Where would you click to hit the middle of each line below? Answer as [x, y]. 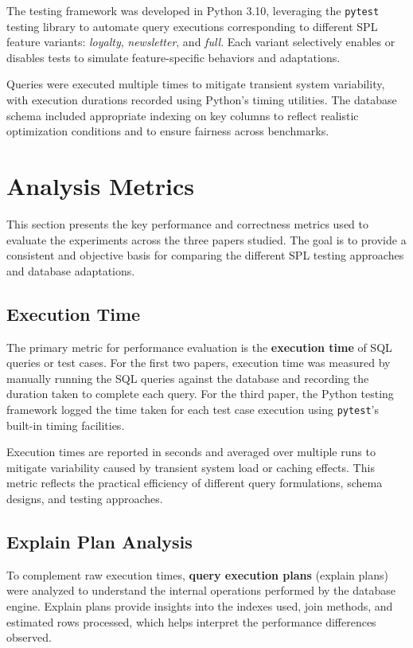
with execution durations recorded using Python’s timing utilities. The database [202, 100]
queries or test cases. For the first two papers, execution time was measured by [199, 363]
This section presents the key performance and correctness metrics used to [187, 223]
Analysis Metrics [100, 185]
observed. [29, 637]
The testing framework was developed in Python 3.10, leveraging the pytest [193, 10]
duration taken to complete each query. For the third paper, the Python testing [200, 394]
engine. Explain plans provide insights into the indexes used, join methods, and [200, 605]
